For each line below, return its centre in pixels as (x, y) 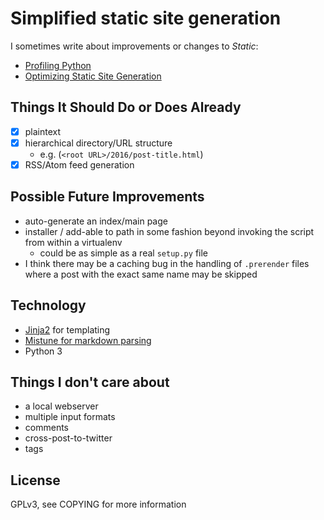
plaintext (43, 131)
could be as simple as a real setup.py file (123, 253)
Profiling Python (58, 65)
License (35, 480)
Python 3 (43, 351)
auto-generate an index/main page (96, 221)
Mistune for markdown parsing (88, 340)
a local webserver (61, 406)
